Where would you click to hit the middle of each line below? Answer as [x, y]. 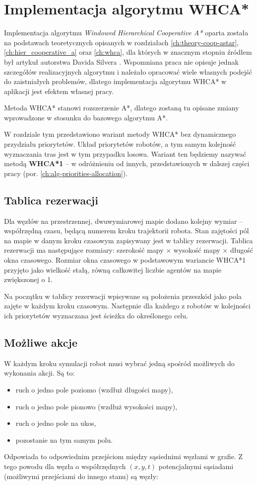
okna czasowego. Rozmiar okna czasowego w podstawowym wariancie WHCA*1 [125, 260]
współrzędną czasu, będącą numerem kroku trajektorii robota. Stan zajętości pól [127, 231]
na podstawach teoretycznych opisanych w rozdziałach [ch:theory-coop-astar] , [121, 42]
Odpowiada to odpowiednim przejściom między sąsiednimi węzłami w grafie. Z [123, 456]
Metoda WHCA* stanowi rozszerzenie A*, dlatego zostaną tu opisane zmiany [122, 108]
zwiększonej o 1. [29, 279]
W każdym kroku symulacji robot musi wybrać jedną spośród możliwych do [119, 363]
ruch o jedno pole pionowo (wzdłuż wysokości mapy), [96, 406]
